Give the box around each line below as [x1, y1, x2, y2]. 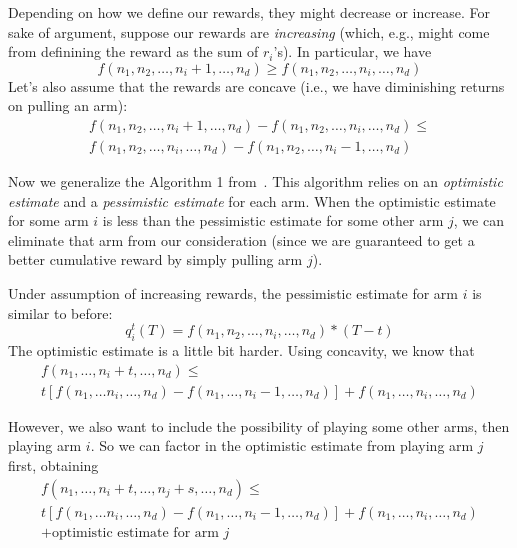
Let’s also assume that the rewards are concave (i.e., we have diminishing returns [8, 75, 505, 96]
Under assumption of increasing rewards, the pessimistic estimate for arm [8, 283, 458, 303]
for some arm [8, 210, 89, 231]
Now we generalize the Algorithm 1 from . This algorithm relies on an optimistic [8, 171, 503, 192]
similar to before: [8, 302, 113, 323]
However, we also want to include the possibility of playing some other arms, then [8, 415, 510, 436]
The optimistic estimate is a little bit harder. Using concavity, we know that [8, 340, 475, 361]
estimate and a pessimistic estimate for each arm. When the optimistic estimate [8, 190, 496, 211]
